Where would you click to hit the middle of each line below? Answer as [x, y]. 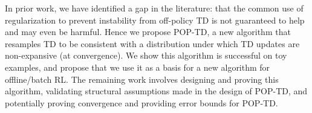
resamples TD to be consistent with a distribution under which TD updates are [152, 43]
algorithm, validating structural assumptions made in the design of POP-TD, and [156, 91]
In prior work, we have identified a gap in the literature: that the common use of [154, 8]
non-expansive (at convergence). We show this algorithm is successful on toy [146, 55]
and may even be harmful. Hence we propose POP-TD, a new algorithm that [148, 32]
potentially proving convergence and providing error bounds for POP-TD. [141, 102]
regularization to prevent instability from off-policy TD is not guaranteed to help [155, 20]
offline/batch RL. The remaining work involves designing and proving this [142, 79]
